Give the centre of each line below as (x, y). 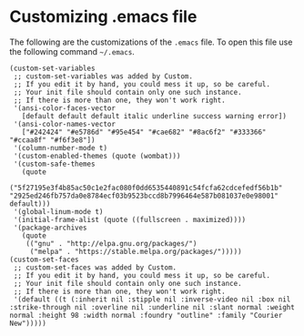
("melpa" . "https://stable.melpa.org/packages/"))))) (136, 251)
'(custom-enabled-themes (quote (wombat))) (97, 156)
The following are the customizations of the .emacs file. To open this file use (151, 42)
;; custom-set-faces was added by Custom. (95, 267)
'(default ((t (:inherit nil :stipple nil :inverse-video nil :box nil (152, 299)
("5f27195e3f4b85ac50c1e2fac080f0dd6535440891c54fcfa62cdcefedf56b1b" (146, 188)
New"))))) (28, 323)
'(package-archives (51, 228)
